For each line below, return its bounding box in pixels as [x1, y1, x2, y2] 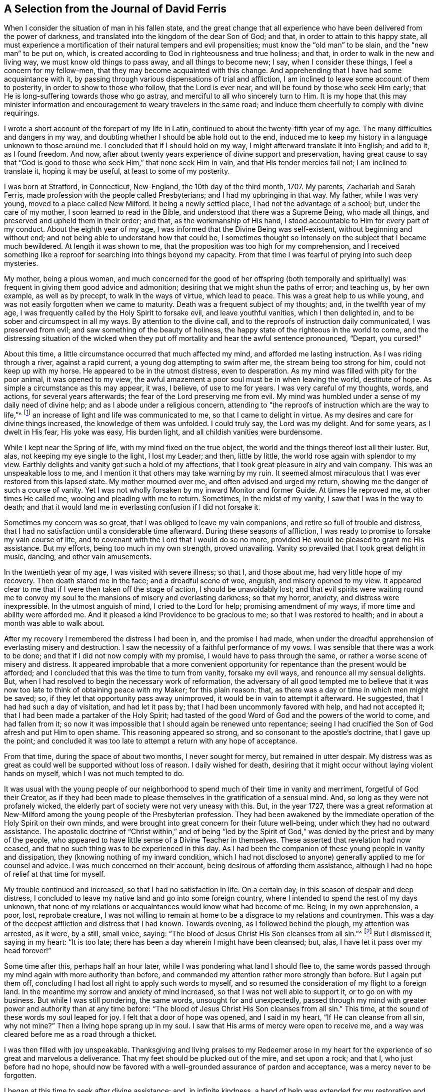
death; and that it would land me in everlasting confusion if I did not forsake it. [4, 503, 260, 512]
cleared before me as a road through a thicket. [4, 1029, 157, 1038]
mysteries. [4, 259, 38, 268]
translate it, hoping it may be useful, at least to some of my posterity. [4, 167, 230, 176]
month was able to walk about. [4, 619, 105, 628]
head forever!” [4, 946, 51, 955]
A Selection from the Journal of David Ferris [4, 3, 227, 15]
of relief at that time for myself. [4, 870, 105, 879]
